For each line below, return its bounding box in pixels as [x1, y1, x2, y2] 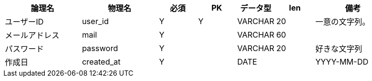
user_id [82, 16, 109, 26]
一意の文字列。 [315, 17, 370, 27]
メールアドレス [5, 30, 60, 40]
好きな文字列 [315, 44, 362, 54]
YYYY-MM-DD [315, 57, 369, 67]
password [82, 43, 118, 53]
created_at [82, 57, 121, 67]
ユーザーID [5, 17, 44, 27]
